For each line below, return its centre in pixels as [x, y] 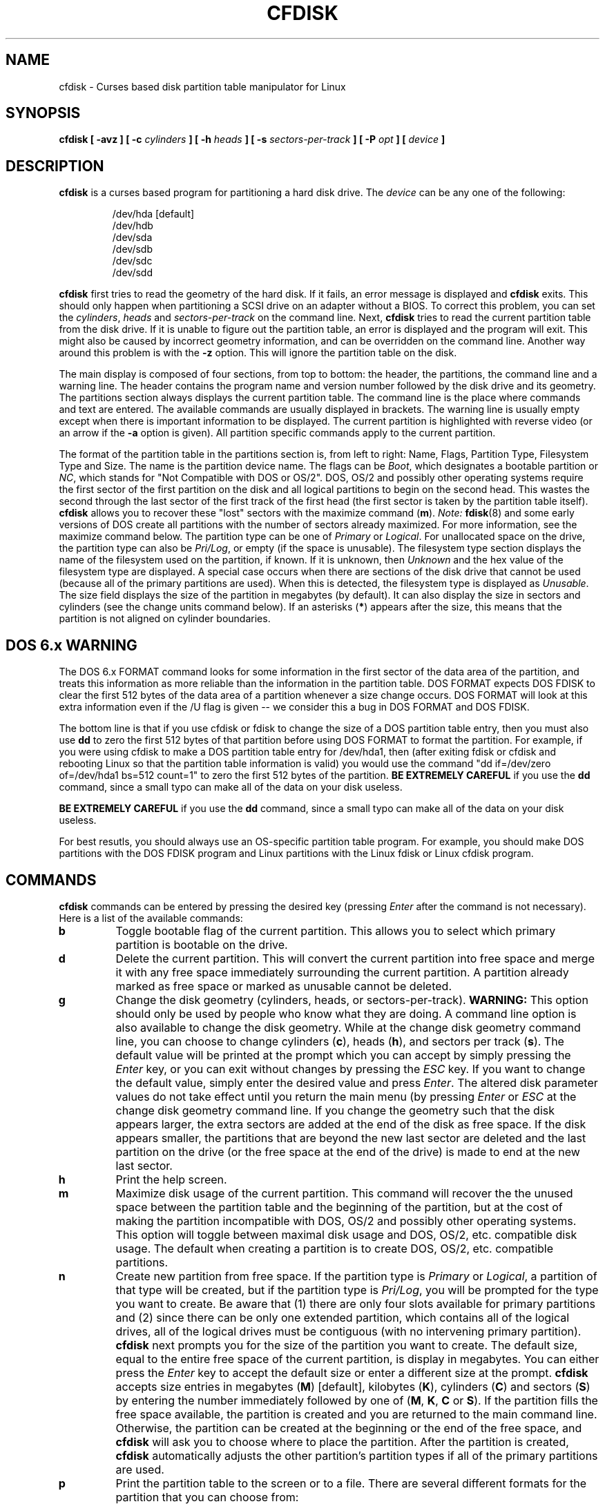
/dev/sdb [132, 249]
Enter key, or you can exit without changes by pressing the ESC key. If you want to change [350, 1069]
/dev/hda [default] [153, 214]
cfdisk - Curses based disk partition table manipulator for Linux [202, 86]
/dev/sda [132, 238]
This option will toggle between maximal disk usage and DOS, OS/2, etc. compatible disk [346, 1234]
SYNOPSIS [43, 113]
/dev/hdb [133, 226]
